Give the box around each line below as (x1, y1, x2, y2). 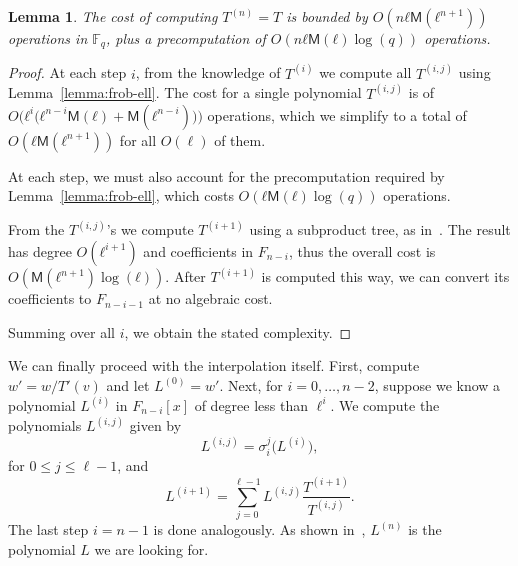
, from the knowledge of (135, 62, 281, 83)
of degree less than (194, 394, 309, 415)
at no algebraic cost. (148, 288, 273, 309)
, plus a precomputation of (106, 28, 266, 48)
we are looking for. (94, 538, 209, 559)
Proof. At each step (8, 62, 127, 83)
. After (165, 266, 206, 287)
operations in (8, 28, 88, 48)
